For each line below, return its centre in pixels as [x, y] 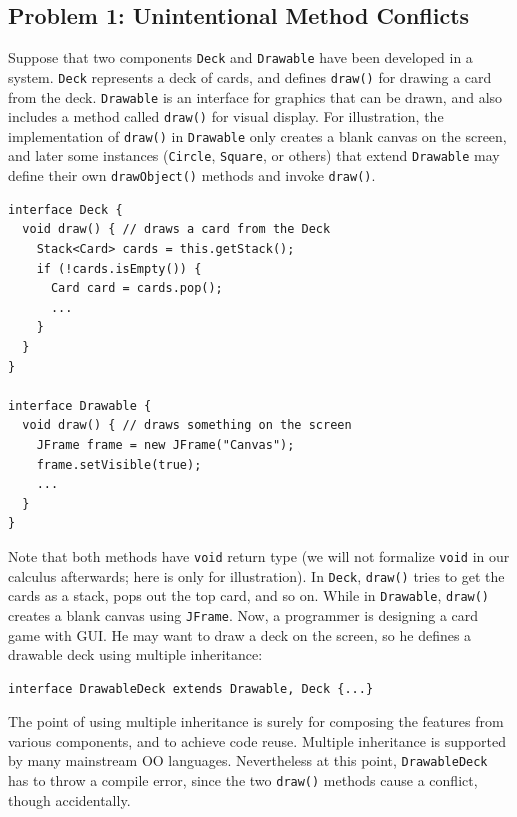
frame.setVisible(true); [119, 464]
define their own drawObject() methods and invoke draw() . [192, 175]
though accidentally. [69, 799]
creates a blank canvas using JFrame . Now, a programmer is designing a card [243, 614]
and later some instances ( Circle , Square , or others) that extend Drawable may [254, 155]
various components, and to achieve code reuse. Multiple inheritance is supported [257, 740]
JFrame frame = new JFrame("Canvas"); [165, 444]
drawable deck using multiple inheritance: [135, 654]
